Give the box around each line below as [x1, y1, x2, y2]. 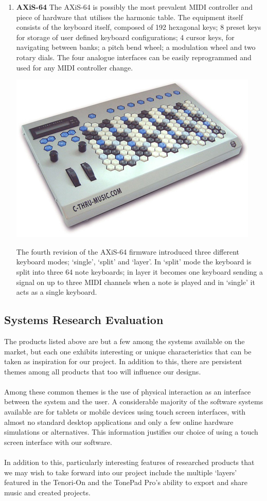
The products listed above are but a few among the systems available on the [4, 335, 245, 346]
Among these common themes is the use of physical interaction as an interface [4, 386, 251, 397]
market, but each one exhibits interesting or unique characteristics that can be [4, 346, 252, 356]
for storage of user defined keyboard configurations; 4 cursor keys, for [16, 31, 235, 42]
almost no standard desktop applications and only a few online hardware [4, 416, 234, 427]
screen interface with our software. [4, 436, 112, 447]
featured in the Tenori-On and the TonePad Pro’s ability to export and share [4, 477, 247, 488]
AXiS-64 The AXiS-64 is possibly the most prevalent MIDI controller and [16, 2, 253, 12]
